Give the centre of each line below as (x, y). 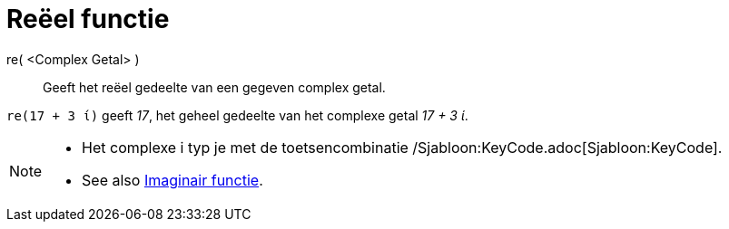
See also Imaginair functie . (172, 180)
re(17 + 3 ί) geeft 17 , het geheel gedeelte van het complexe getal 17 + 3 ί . (237, 115)
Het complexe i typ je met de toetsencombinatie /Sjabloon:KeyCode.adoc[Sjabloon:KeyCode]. (402, 147)
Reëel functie (88, 19)
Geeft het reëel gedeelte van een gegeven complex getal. (214, 87)
